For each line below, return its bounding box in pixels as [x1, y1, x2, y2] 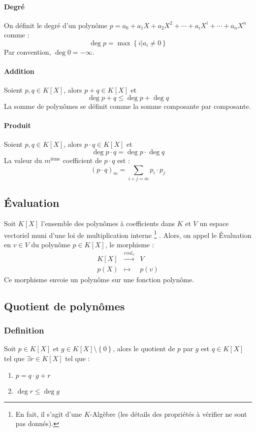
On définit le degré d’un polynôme [4, 20, 108, 30]
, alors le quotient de [113, 343, 175, 354]
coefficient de [63, 155, 102, 165]
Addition [4, 66, 34, 76]
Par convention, [4, 46, 51, 57]
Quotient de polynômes [4, 298, 125, 313]
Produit [4, 120, 31, 131]
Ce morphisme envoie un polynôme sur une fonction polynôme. [4, 274, 194, 284]
